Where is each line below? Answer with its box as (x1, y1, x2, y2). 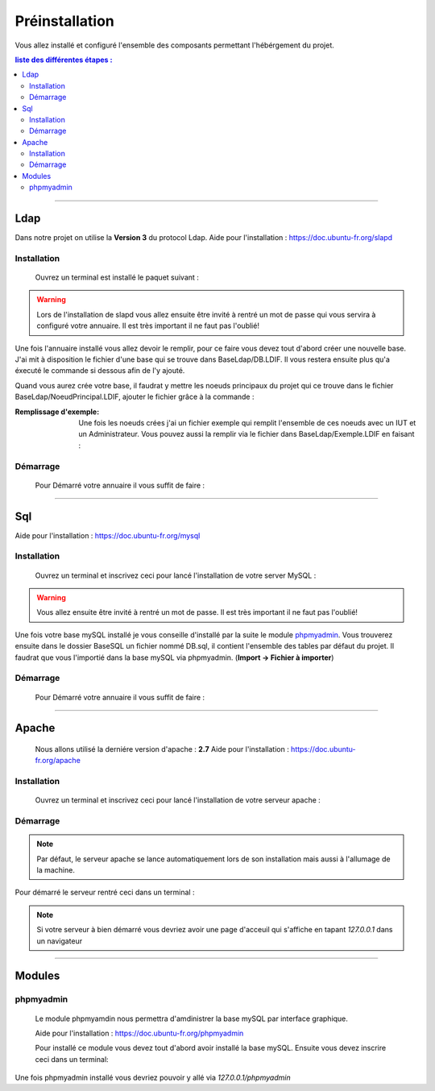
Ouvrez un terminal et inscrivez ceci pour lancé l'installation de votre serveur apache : (35, 795, 321, 805)
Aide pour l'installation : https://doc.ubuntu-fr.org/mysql (14, 530, 201, 540)
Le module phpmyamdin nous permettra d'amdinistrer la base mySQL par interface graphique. (35, 1014, 348, 1023)
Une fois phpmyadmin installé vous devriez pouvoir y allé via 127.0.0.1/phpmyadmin (14, 1072, 291, 1083)
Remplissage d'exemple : (14, 407, 100, 417)
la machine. (36, 865, 76, 874)
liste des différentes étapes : (14, 55, 113, 64)
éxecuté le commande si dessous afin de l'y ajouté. (14, 366, 185, 375)
